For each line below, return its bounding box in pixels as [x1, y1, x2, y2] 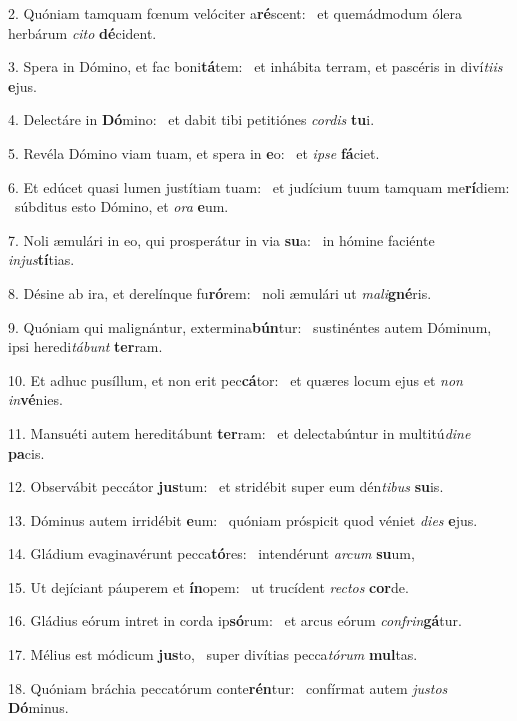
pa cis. [8, 442, 45, 463]
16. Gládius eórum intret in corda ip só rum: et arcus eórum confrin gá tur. [8, 610, 462, 631]
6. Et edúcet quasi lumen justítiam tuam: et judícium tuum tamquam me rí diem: [8, 176, 510, 197]
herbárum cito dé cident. [8, 22, 157, 43]
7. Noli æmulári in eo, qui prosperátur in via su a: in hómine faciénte [8, 229, 435, 250]
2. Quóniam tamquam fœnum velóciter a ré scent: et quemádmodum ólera [8, 3, 462, 23]
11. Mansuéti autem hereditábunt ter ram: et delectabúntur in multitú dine [8, 422, 471, 443]
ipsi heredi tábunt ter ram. [8, 336, 163, 357]
